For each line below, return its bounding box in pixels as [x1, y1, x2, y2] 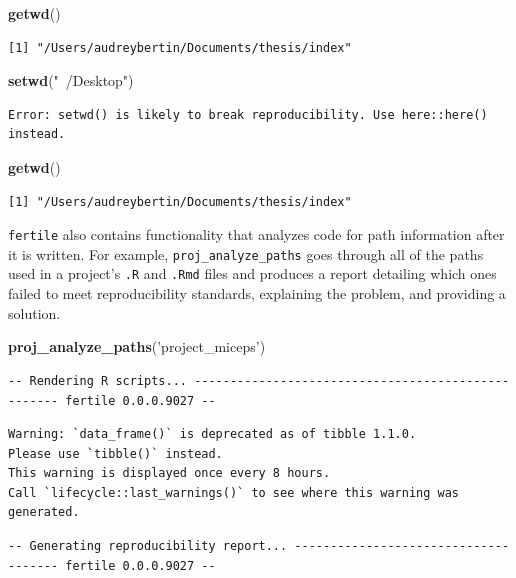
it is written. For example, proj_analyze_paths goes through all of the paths [8, 243, 484, 264]
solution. [8, 302, 61, 323]
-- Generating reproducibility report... [8, 539, 288, 554]
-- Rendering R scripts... [8, 373, 187, 388]
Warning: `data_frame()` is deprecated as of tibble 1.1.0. [8, 427, 417, 442]
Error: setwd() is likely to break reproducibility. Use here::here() [8, 107, 488, 122]
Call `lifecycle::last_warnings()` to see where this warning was [8, 485, 460, 500]
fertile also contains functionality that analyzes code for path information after [8, 224, 505, 245]
